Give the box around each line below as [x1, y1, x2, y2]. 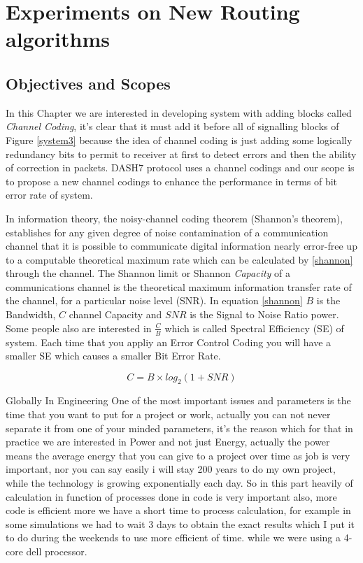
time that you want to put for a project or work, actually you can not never [6, 407, 331, 422]
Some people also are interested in [6, 320, 152, 335]
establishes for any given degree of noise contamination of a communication [6, 225, 329, 239]
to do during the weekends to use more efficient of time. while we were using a [6, 530, 341, 545]
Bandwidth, [6, 307, 56, 322]
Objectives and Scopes [6, 72, 171, 94]
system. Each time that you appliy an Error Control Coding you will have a [6, 334, 332, 349]
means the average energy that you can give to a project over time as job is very [6, 448, 350, 462]
